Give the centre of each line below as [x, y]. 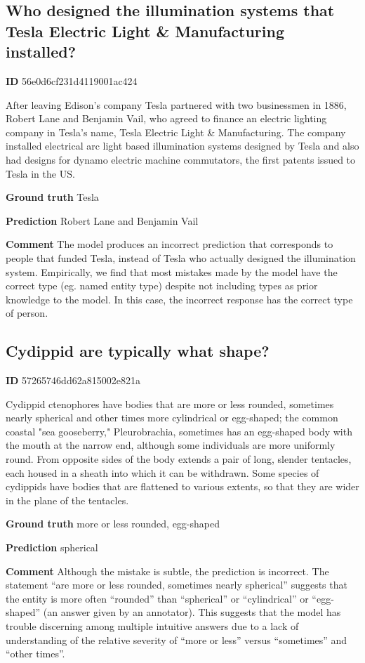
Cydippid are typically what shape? [138, 351]
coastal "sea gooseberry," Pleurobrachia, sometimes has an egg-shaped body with [179, 431]
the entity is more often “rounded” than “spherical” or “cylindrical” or [157, 598]
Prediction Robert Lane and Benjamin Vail [102, 220]
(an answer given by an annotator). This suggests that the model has [192, 612]
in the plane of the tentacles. [67, 500]
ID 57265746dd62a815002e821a [73, 380]
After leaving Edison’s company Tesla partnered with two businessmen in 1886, [176, 104]
